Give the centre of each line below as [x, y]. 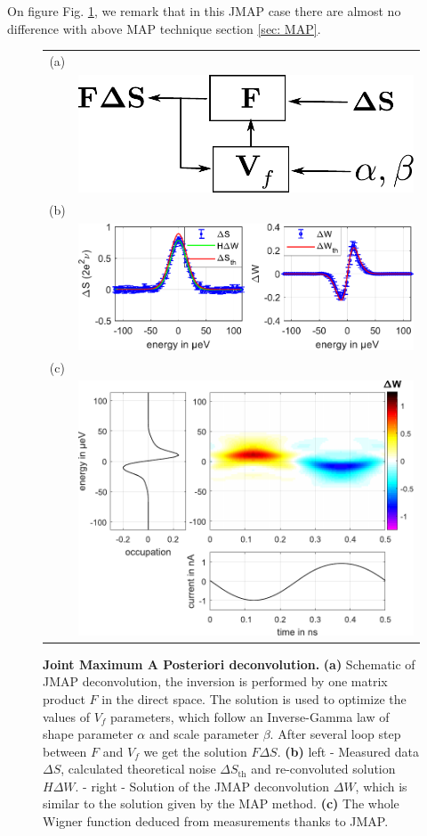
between [65, 751]
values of [66, 716]
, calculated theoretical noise [138, 769]
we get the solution [195, 751]
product [64, 698]
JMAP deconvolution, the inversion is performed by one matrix [215, 681]
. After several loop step [335, 734]
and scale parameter [204, 734]
